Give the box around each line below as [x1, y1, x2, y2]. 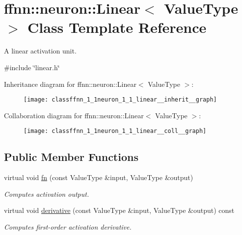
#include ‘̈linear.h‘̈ [4, 62, 60, 72]
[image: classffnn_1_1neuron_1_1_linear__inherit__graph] [24, 96, 217, 104]
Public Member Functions [4, 149, 138, 164]
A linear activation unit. [4, 46, 77, 56]
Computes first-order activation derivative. [4, 221, 132, 232]
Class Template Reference [27, 17, 207, 37]
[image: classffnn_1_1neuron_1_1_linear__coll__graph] [24, 128, 207, 135]
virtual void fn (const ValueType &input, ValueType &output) [4, 172, 193, 183]
